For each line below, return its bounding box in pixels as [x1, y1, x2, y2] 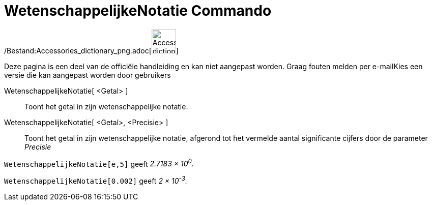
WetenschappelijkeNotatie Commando [4, 2, 272, 19]
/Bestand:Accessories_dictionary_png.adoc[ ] [4, 46, 179, 55]
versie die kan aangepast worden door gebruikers [4, 70, 171, 79]
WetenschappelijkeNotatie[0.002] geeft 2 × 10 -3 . [4, 175, 188, 186]
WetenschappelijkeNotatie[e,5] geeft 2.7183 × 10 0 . [4, 158, 194, 168]
